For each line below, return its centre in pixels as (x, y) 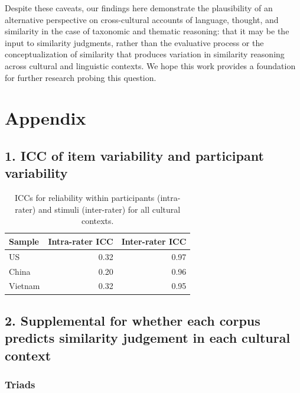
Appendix (45, 118)
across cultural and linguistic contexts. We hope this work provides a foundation (150, 65)
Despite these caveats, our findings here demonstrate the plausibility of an (139, 8)
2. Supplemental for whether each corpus (133, 320)
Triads (20, 384)
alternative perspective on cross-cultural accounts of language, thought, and (142, 19)
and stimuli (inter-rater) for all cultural (109, 209)
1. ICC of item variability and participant (134, 155)
